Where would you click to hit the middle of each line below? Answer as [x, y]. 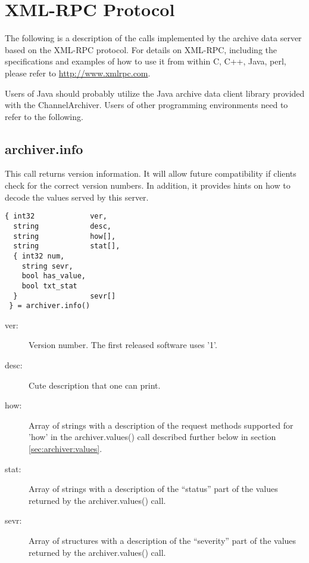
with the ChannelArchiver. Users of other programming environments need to [146, 105]
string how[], [65, 236]
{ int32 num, [39, 256]
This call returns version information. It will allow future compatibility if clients [151, 173]
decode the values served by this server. [77, 197]
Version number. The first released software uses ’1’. [123, 345]
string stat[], [67, 246]
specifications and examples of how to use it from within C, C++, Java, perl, [146, 61]
